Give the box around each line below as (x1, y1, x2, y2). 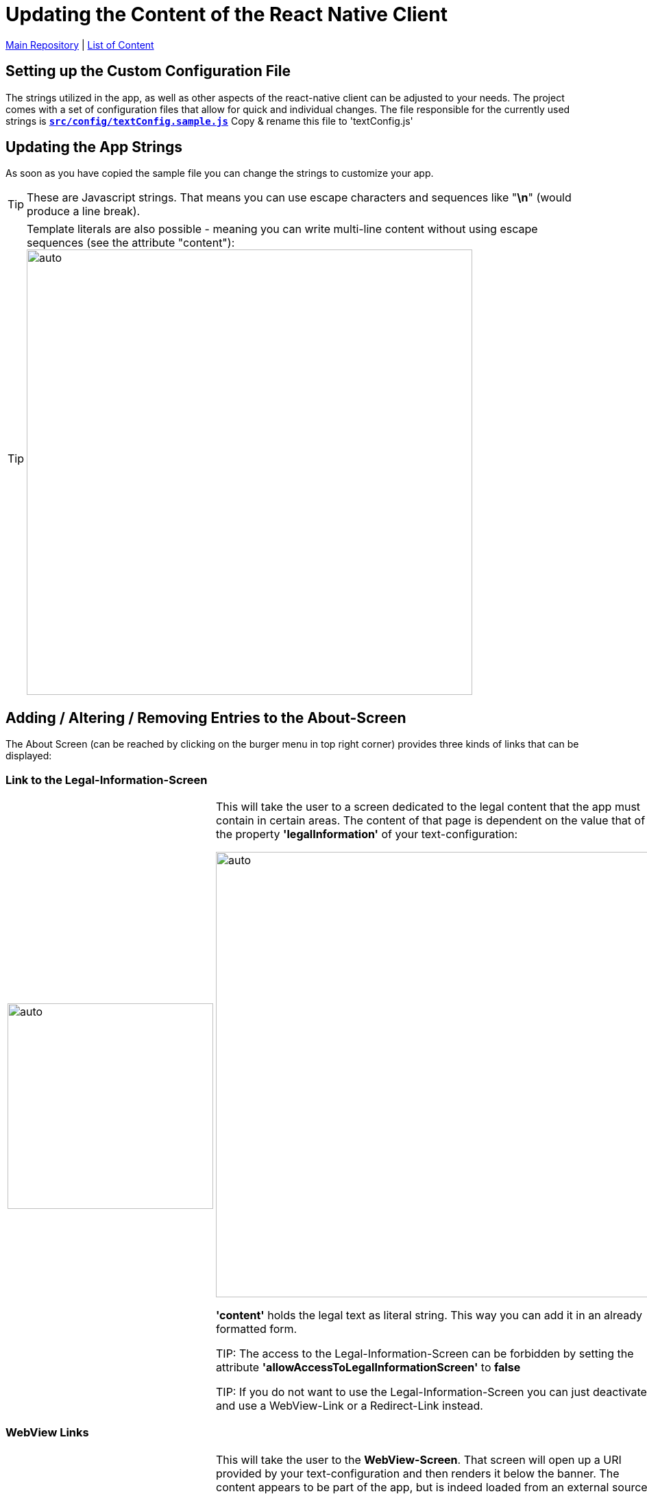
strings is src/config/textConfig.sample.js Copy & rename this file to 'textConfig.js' (5, 114, 413, 127)
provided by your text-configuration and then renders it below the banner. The (216, 1466, 620, 1480)
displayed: (5, 750, 52, 762)
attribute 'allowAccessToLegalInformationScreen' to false (216, 1360, 521, 1375)
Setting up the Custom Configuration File (5, 62, 291, 80)
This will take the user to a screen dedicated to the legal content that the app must (216, 800, 641, 814)
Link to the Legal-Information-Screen (5, 772, 208, 787)
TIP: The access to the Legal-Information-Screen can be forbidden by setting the (216, 1347, 634, 1361)
